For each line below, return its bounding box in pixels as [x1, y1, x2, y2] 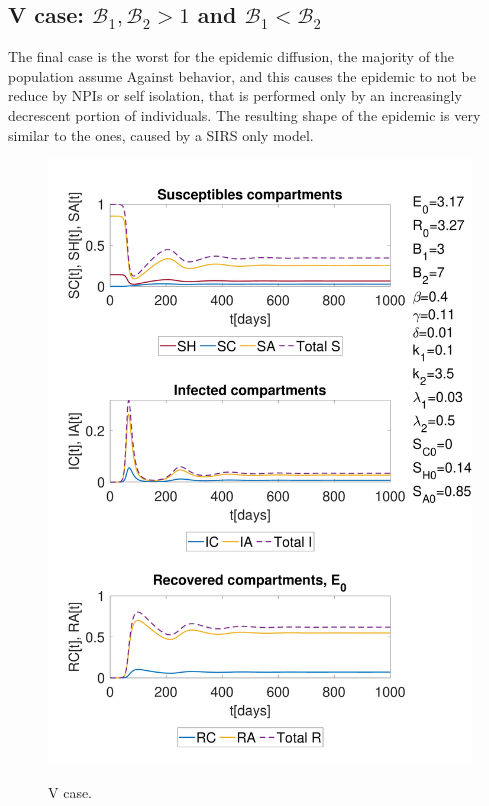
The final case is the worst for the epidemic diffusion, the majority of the [8, 46, 455, 67]
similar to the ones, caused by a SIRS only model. [8, 124, 314, 145]
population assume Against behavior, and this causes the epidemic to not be [8, 65, 476, 86]
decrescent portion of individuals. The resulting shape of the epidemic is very [8, 104, 481, 125]
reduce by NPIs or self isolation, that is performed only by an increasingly [8, 85, 462, 106]
